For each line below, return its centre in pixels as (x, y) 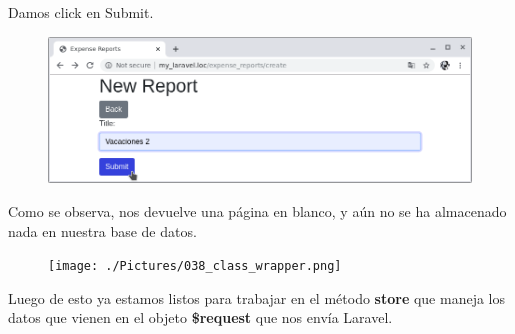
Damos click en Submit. (81, 12)
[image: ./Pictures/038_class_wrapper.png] (195, 266)
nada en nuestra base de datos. (102, 230)
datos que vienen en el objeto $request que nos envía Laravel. (200, 317)
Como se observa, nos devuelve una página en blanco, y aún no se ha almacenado (257, 210)
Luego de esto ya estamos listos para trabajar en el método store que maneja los (257, 297)
